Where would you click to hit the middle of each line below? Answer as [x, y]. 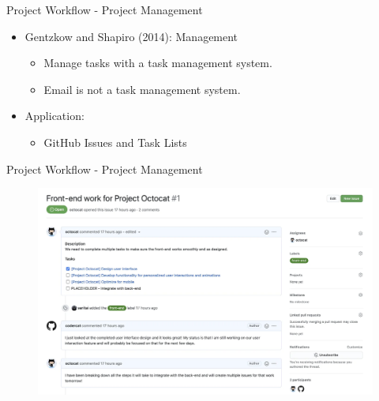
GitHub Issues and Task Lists [115, 142]
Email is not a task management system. [142, 89]
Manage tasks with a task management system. [158, 63]
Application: [54, 116]
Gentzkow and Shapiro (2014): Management [131, 36]
